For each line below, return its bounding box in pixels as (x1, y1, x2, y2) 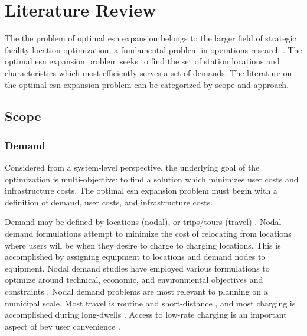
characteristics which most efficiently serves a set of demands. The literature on (5, 66, 292, 79)
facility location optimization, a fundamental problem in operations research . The (5, 43, 302, 56)
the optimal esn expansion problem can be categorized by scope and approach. (5, 78, 289, 90)
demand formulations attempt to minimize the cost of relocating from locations (5, 227, 292, 240)
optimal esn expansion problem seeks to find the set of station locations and (5, 55, 280, 67)
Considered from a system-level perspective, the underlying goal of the (5, 161, 260, 174)
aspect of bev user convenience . (5, 319, 120, 332)
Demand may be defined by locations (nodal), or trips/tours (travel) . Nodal (5, 216, 282, 228)
